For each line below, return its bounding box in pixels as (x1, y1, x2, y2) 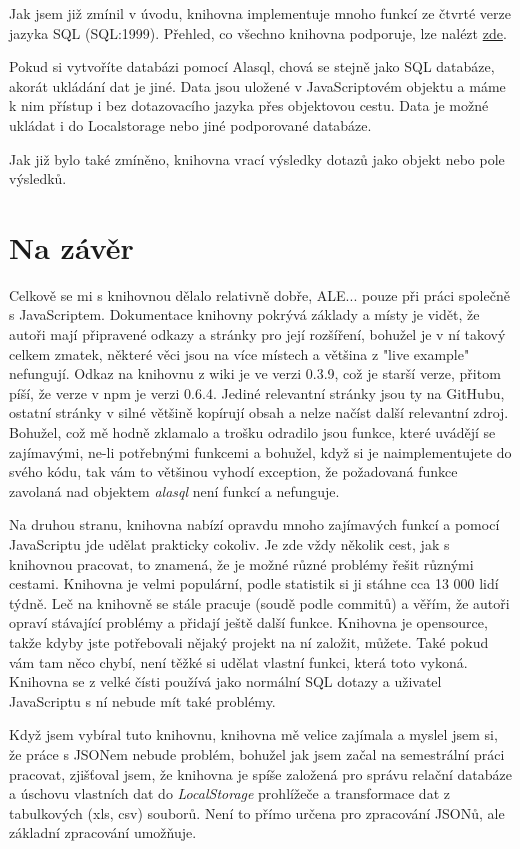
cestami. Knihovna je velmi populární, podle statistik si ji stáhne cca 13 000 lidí (9, 573, 499, 594)
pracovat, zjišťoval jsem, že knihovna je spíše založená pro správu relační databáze (9, 763, 512, 784)
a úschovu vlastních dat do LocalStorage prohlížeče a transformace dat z (9, 783, 450, 804)
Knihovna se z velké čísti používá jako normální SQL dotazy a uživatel (9, 671, 442, 692)
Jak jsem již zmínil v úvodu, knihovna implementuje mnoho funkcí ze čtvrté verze (9, 3, 512, 23)
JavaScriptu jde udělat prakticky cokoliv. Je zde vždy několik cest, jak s (9, 534, 450, 554)
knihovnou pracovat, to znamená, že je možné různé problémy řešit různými (9, 553, 474, 574)
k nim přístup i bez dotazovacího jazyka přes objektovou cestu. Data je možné (9, 95, 489, 116)
